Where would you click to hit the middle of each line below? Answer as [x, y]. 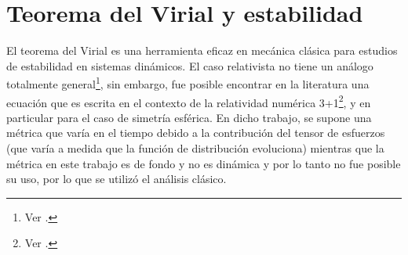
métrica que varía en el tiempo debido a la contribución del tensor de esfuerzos [196, 133]
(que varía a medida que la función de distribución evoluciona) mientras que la [195, 148]
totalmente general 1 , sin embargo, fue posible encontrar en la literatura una [188, 83]
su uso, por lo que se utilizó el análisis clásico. [117, 179]
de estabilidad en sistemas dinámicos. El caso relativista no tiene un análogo [190, 65]
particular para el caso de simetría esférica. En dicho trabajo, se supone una [189, 117]
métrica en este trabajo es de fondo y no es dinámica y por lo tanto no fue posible [204, 163]
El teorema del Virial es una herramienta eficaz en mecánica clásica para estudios [202, 50]
